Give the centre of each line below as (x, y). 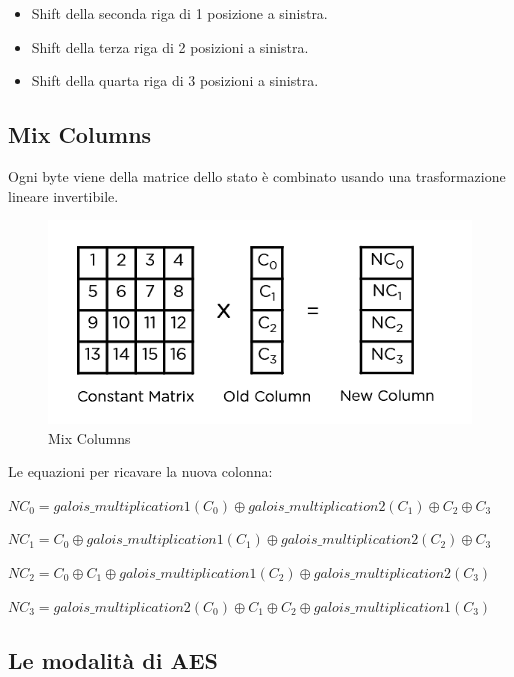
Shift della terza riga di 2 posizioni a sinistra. (170, 46)
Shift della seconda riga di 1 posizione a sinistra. (179, 13)
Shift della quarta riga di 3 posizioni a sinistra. (175, 80)
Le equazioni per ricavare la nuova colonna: (140, 471)
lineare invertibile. (63, 195)
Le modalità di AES (113, 659)
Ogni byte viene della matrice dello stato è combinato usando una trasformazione (257, 175)
